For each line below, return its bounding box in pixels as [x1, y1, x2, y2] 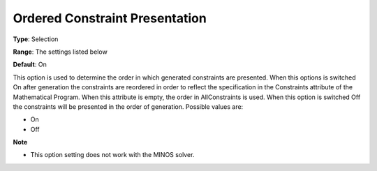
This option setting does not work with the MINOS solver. [30, 151, 195, 159]
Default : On [13, 60, 47, 69]
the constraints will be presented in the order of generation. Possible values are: [13, 102, 244, 111]
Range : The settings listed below [13, 47, 108, 56]
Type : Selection [13, 35, 59, 43]
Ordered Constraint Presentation [13, 10, 207, 26]
